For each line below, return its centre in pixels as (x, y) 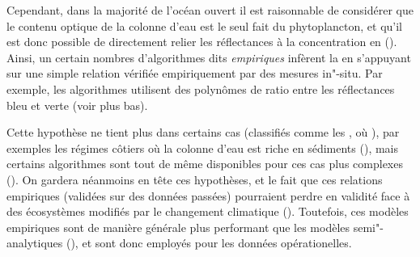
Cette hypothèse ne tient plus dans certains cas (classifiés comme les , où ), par (203, 132)
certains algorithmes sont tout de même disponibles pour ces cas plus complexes (205, 164)
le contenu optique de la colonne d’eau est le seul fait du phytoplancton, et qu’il (205, 25)
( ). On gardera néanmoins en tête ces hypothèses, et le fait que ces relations (195, 179)
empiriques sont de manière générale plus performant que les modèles (178, 227)
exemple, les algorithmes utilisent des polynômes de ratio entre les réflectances (201, 88)
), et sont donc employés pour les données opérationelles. (211, 243)
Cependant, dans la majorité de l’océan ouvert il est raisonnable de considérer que (210, 10)
